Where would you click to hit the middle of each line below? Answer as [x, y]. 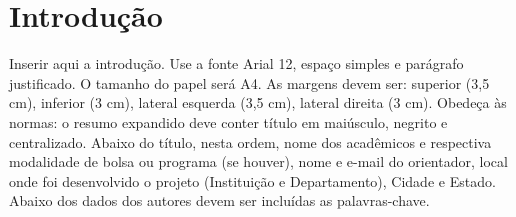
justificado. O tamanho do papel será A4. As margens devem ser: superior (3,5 [249, 82]
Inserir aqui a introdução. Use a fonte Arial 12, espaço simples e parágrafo [236, 63]
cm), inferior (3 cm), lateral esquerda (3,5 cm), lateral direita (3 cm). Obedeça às [258, 102]
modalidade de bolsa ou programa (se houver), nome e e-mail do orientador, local [258, 161]
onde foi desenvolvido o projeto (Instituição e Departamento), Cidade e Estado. [252, 180]
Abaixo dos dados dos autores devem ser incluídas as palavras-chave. [219, 200]
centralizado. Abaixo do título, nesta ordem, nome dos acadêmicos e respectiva [250, 141]
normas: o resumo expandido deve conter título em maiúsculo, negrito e [228, 121]
